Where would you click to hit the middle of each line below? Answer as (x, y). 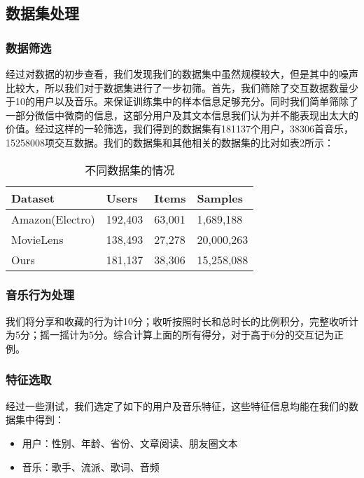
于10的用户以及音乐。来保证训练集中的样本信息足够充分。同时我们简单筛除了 (182, 101)
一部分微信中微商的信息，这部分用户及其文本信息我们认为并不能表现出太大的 (182, 115)
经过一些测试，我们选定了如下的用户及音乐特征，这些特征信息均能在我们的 (177, 405)
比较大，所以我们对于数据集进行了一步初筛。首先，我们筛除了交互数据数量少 (182, 87)
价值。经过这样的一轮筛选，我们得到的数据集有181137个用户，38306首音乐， (180, 129)
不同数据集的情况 (130, 170)
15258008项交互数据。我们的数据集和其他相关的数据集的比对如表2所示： (170, 142)
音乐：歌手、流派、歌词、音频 (91, 466)
